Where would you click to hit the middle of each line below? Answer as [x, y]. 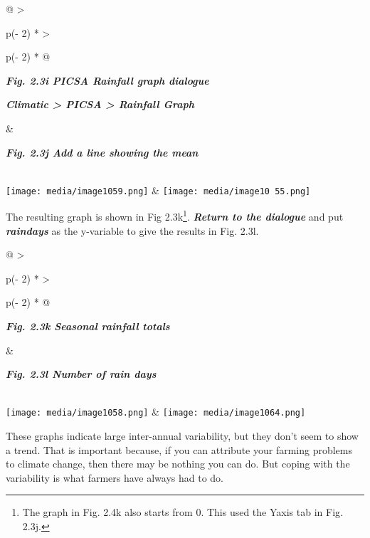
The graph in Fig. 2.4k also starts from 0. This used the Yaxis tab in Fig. [183, 512]
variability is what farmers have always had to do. [115, 477]
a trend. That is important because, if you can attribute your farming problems [179, 449]
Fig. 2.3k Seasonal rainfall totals [88, 326]
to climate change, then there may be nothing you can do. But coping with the [178, 464]
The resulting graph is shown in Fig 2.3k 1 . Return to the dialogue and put [175, 216]
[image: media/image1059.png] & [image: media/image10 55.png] [158, 190]
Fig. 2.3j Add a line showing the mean [102, 152]
